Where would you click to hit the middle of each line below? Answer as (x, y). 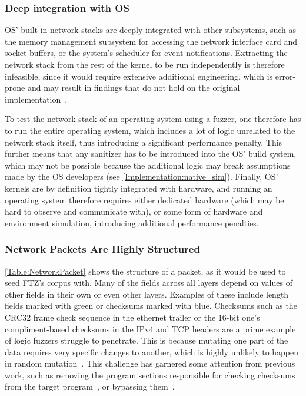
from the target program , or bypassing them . (90, 386)
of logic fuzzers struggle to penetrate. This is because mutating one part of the (147, 340)
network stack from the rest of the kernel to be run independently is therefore (145, 64)
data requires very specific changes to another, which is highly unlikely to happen (152, 352)
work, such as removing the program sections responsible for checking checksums (150, 374)
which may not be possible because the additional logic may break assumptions (148, 165)
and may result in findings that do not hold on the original (134, 88)
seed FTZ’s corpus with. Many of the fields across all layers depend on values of (149, 283)
